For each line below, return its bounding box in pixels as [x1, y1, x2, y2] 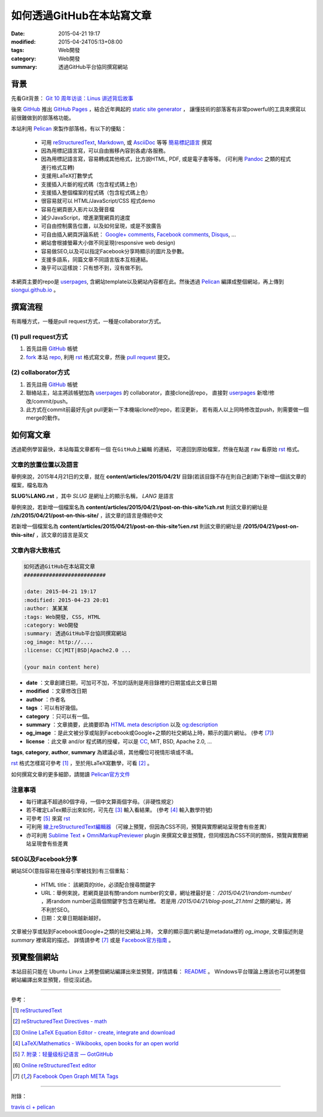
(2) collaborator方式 [11, 368, 70, 377]
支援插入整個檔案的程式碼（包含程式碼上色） [41, 189, 151, 196]
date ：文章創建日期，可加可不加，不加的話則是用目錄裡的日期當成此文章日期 [26, 679, 218, 686]
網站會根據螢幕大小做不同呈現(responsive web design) [41, 239, 176, 247]
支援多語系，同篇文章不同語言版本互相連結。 [41, 256, 151, 263]
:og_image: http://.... [23, 638, 94, 645]
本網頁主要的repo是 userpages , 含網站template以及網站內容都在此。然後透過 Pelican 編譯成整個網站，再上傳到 [11, 278, 284, 285]
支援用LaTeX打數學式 [41, 172, 93, 180]
